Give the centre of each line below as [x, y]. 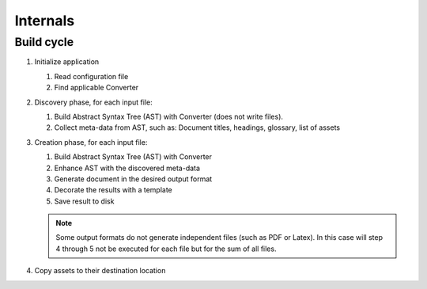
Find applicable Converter [96, 88]
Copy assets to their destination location [100, 271]
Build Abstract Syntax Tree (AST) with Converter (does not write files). [169, 116]
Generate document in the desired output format [133, 179]
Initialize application [67, 62]
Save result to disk [84, 201]
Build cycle [44, 42]
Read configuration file [91, 76]
